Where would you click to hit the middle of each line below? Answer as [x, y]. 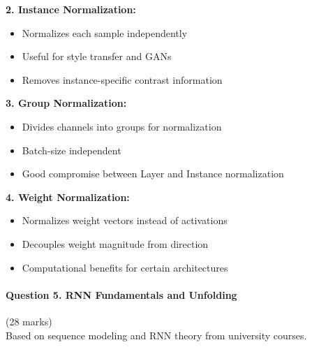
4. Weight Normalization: [68, 197]
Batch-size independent [72, 150]
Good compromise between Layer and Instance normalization [153, 173]
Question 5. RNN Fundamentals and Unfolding [121, 294]
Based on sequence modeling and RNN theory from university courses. [156, 335]
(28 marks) [29, 321]
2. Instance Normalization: [71, 9]
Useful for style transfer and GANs [97, 56]
